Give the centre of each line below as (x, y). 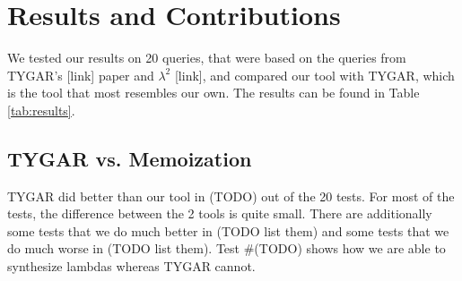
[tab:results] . (41, 110)
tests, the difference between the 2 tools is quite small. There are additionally (220, 213)
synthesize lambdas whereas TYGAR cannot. (131, 266)
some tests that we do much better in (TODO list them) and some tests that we (228, 230)
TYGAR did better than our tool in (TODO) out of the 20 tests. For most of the (231, 196)
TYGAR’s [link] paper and (81, 75)
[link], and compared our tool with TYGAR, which (314, 75)
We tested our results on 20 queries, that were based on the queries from (207, 58)
